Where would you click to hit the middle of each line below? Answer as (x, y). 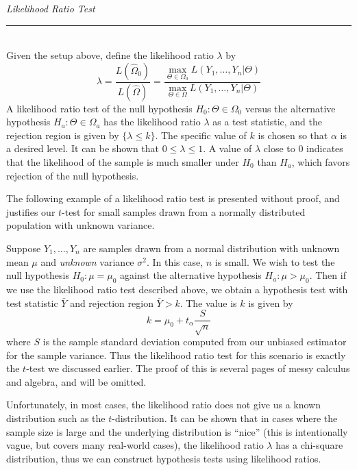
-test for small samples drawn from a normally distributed (184, 211)
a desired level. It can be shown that (83, 148)
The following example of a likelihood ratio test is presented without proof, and (173, 198)
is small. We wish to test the (275, 261)
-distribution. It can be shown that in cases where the (225, 418)
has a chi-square (309, 445)
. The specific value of (201, 135)
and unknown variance (87, 261)
